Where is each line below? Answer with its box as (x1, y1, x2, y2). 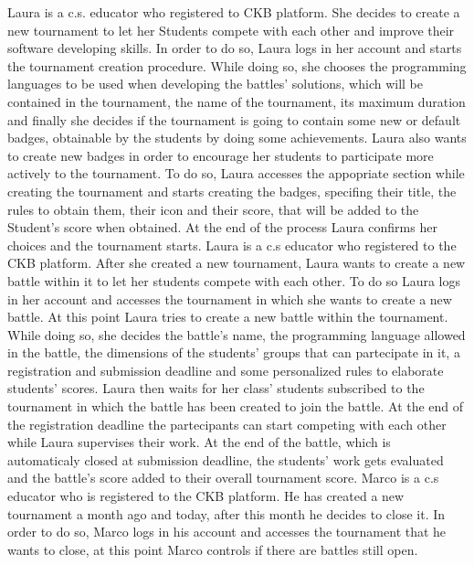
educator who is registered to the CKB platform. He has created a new (7, 486, 405, 506)
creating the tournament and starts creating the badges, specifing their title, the (7, 181, 457, 200)
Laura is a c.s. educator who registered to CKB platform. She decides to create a (7, 3, 460, 21)
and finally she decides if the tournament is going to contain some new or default (7, 110, 461, 129)
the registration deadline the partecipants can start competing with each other (7, 414, 447, 433)
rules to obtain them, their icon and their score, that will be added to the (7, 199, 419, 219)
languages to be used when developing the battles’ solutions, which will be (7, 74, 423, 93)
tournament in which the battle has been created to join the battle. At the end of (7, 397, 464, 416)
